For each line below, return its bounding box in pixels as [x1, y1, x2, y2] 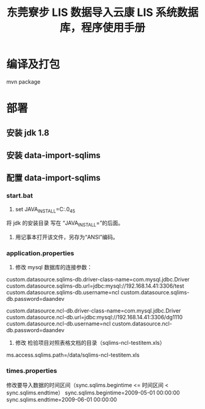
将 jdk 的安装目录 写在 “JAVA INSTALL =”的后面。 [6, 219, 124, 228]
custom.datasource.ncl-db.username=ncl [6, 320, 111, 327]
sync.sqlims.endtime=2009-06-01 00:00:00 [6, 396, 117, 403]
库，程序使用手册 [59, 21, 145, 35]
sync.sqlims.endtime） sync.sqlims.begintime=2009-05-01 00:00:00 [6, 389, 180, 396]
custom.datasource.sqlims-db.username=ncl [6, 289, 120, 296]
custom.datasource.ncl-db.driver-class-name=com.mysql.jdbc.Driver [6, 307, 181, 314]
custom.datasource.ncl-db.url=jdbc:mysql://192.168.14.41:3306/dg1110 [6, 314, 183, 321]
